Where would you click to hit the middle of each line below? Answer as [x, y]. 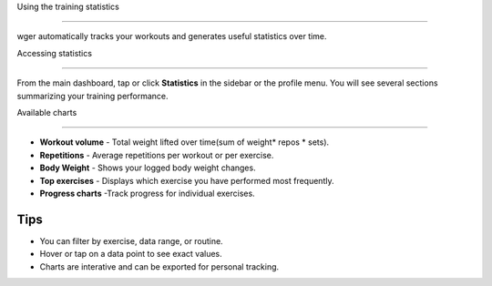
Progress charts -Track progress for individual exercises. [147, 193]
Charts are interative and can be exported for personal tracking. [159, 266]
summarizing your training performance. [92, 96]
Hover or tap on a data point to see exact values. [131, 254]
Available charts [47, 112]
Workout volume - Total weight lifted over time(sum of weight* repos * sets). [184, 142]
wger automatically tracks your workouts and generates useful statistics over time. [172, 36]
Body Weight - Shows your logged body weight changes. [148, 168]
